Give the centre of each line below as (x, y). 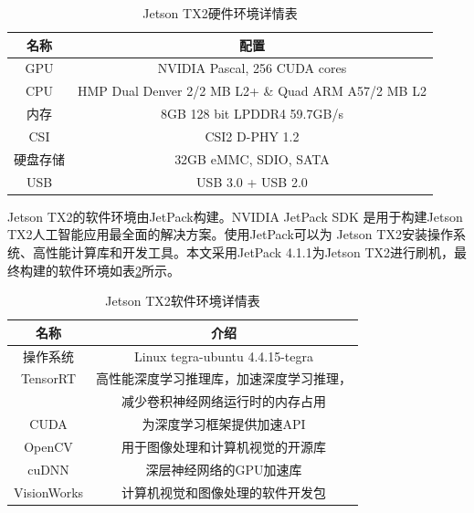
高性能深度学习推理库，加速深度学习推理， (224, 378)
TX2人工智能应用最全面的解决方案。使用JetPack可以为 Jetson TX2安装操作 (230, 234)
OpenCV (48, 446)
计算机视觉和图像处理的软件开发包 (224, 492)
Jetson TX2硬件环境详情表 (220, 13)
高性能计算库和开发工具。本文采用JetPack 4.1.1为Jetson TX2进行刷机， (243, 251)
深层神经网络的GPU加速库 (224, 469)
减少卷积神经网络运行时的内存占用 (224, 401)
